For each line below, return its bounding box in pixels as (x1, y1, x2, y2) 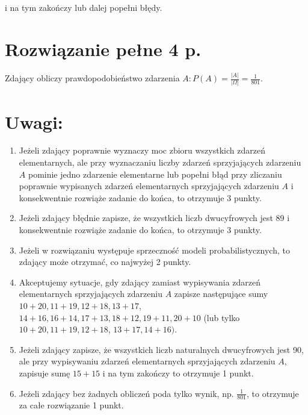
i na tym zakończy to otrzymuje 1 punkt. (102, 366, 254, 379)
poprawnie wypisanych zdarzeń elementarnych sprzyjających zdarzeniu (19, 179, 279, 192)
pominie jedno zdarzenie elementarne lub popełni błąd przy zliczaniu (28, 167, 282, 180)
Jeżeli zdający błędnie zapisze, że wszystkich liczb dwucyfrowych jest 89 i (19, 211, 290, 224)
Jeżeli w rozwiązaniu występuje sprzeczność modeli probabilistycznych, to (19, 243, 290, 256)
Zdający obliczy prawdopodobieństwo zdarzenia (5, 72, 180, 84)
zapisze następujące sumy (174, 287, 268, 300)
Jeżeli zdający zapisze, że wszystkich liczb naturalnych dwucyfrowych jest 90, (19, 343, 304, 355)
